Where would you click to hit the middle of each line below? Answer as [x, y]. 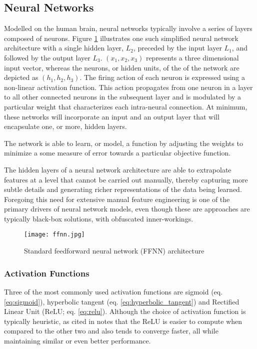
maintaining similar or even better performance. [77, 340]
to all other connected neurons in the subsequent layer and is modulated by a [123, 97]
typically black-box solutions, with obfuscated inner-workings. [99, 218]
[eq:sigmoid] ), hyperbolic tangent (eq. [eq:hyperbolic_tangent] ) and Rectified [122, 301]
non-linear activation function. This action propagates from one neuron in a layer [128, 87]
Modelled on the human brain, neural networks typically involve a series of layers [128, 28]
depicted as [21, 77]
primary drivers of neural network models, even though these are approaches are [127, 209]
